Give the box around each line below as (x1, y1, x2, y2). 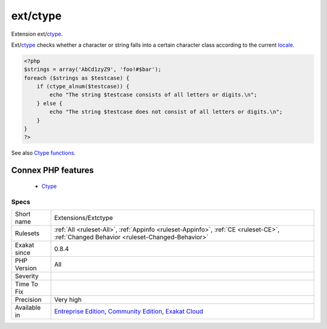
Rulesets (15, 229, 39, 238)
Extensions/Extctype (54, 213, 113, 222)
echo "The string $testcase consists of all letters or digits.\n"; (49, 91, 257, 98)
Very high (54, 295, 82, 304)
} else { (36, 100, 63, 107)
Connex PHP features (11, 165, 94, 176)
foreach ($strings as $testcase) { (24, 75, 130, 81)
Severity (15, 271, 39, 280)
